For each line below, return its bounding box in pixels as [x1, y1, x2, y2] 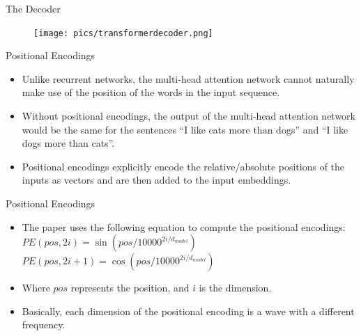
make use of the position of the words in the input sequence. [22, 85, 280, 99]
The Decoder [6, 1, 61, 15]
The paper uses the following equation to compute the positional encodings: [22, 219, 346, 234]
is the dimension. [199, 280, 272, 295]
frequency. [22, 317, 66, 332]
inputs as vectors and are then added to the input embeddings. [22, 173, 291, 187]
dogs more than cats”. [22, 136, 115, 150]
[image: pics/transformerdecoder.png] [33, 28, 213, 38]
